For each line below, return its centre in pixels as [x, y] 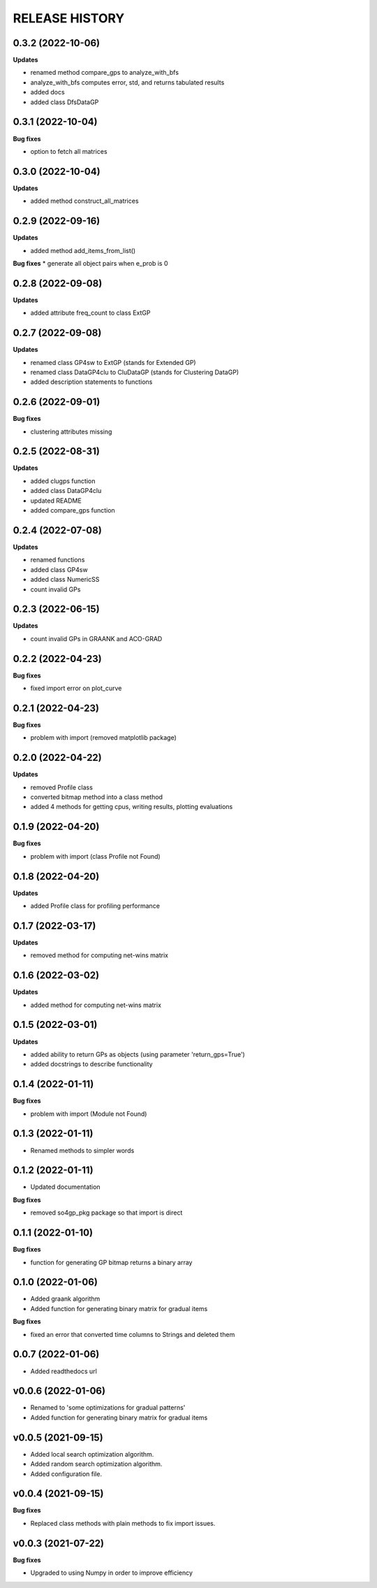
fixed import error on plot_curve [76, 688]
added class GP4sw [59, 569]
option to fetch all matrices [69, 151]
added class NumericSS [65, 580]
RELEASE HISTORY [69, 18]
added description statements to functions [91, 382]
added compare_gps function [73, 510]
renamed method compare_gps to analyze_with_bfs [105, 73]
